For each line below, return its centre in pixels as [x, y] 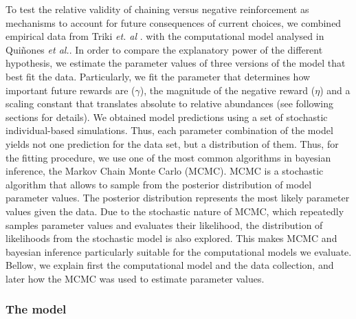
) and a [335, 90]
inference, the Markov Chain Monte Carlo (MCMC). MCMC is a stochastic [165, 171]
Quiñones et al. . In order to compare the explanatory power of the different [164, 49]
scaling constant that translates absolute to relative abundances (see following [169, 103]
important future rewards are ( [70, 90]
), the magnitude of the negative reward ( [227, 90]
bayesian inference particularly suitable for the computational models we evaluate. [179, 251]
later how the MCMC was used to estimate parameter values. [135, 278]
